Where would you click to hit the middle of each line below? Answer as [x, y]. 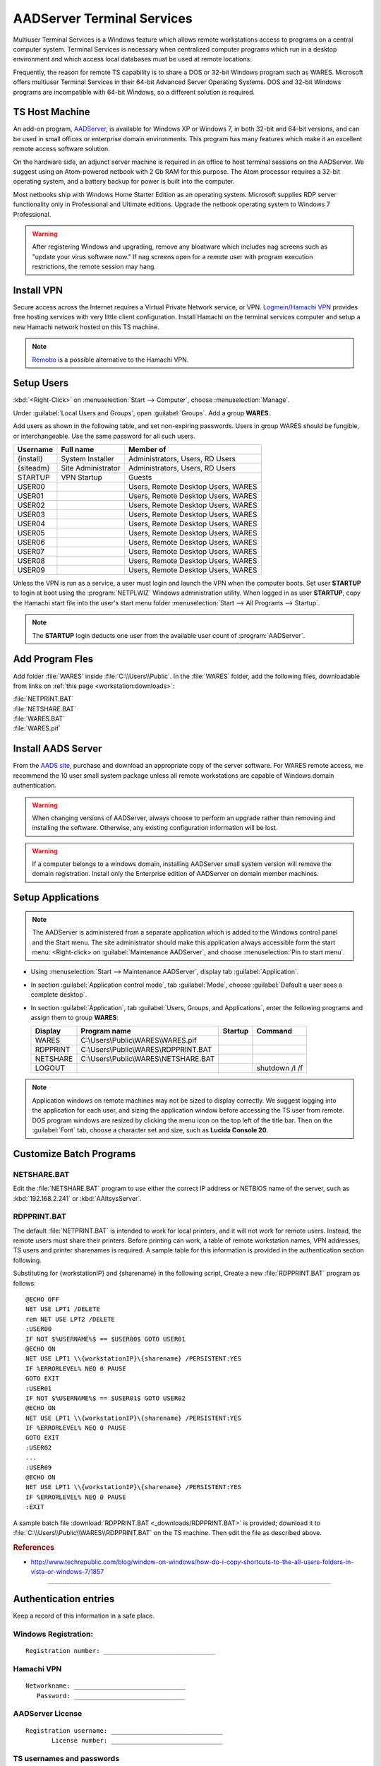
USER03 [31, 514]
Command [274, 1031]
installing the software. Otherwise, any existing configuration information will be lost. [155, 828]
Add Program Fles [53, 659]
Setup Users [41, 383]
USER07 [31, 552]
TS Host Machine [52, 112]
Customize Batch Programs [74, 1154]
